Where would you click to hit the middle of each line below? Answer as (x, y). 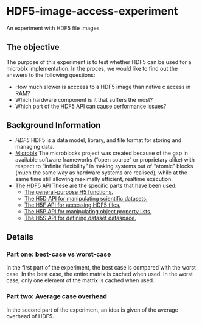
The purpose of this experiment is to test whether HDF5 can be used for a (99, 62)
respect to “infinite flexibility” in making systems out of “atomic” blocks (104, 166)
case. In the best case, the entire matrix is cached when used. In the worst (100, 274)
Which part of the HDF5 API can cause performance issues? (91, 106)
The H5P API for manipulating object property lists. (88, 211)
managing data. (35, 146)
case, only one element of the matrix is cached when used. (80, 280)
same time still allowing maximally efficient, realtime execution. (94, 179)
